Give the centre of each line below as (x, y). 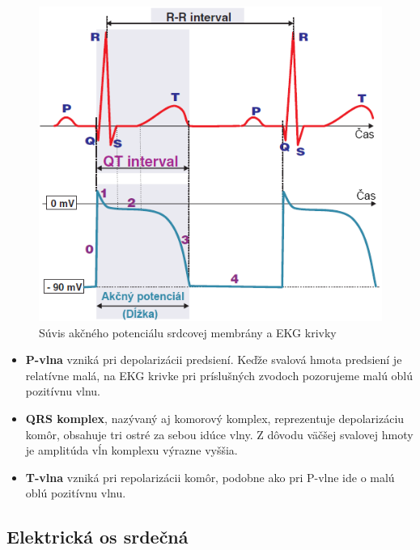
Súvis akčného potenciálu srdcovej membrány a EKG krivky (188, 332)
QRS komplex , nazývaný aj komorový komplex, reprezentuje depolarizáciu (215, 418)
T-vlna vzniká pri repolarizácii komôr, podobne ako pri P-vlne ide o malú (210, 477)
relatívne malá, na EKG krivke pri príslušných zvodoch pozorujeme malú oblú (219, 375)
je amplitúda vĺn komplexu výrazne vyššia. (132, 450)
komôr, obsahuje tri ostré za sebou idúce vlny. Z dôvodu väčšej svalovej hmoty (219, 434)
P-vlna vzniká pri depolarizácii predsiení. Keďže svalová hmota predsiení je (214, 360)
